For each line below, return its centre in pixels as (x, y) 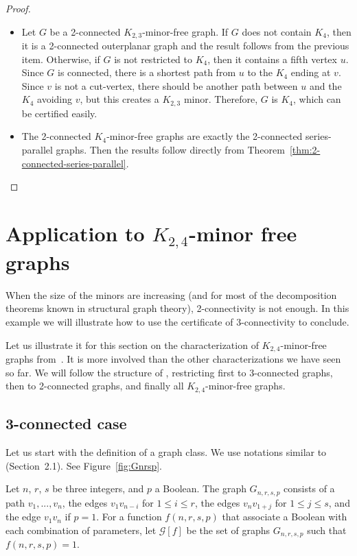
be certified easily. (59, 113)
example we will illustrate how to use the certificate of (119, 322)
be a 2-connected (85, 31)
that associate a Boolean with (285, 517)
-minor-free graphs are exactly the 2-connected (205, 136)
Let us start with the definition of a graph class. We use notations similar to (166, 451)
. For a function (129, 517)
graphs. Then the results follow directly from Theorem (170, 150)
